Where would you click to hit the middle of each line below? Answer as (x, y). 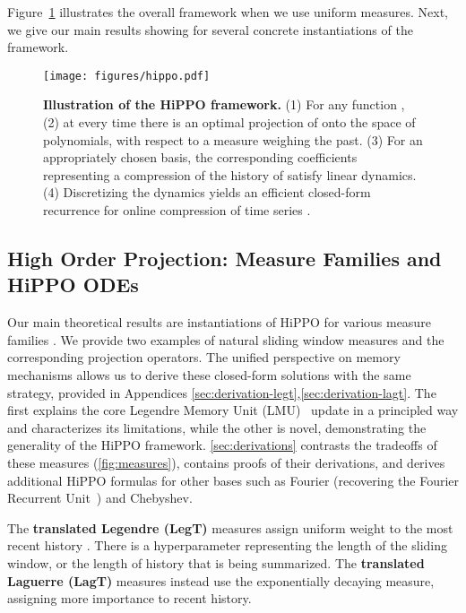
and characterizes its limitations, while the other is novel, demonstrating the (217, 427)
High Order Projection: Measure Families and (224, 258)
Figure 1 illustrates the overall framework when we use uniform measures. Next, (228, 12)
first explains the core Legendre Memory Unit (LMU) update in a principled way (233, 410)
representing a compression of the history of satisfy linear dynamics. (230, 174)
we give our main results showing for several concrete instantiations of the (210, 29)
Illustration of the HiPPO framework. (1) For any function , (224, 104)
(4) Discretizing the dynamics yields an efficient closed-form (207, 192)
